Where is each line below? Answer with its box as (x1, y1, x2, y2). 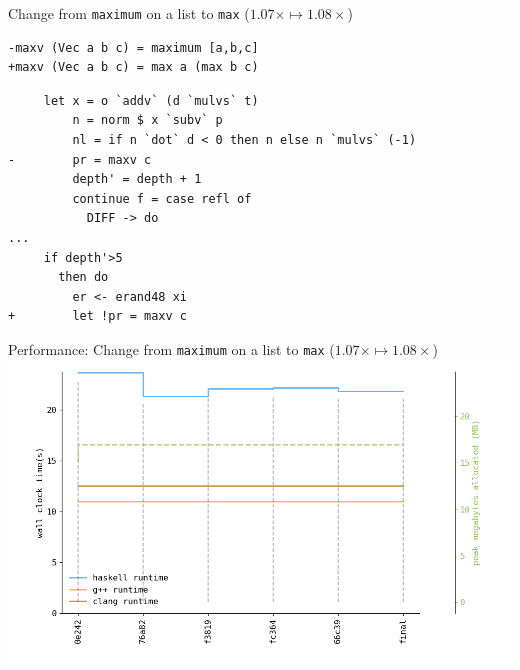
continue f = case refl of (72, 191, 252, 206)
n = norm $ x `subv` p (72, 113, 223, 128)
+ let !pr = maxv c (8, 309, 187, 324)
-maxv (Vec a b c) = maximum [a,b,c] (8, 40, 259, 55)
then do (58, 270, 109, 285)
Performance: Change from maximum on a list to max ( (8, 338, 335, 359)
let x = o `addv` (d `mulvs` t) (43, 93, 259, 108)
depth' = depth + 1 (72, 172, 202, 187)
